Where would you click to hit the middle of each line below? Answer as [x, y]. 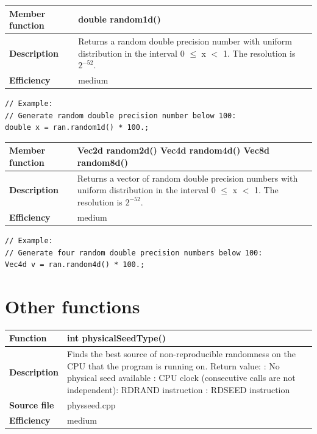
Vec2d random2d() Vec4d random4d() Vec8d [173, 150]
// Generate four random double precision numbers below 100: [134, 253]
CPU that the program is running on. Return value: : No [173, 365]
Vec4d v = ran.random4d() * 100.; [75, 265]
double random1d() [119, 19]
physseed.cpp [91, 404]
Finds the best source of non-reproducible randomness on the [181, 354]
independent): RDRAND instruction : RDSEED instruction [179, 389]
